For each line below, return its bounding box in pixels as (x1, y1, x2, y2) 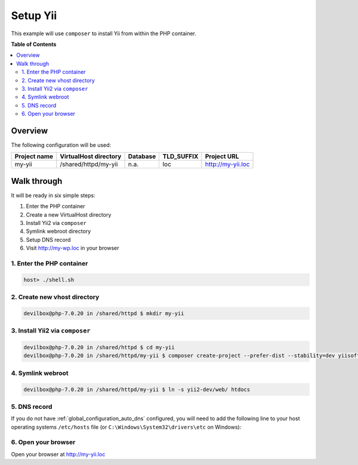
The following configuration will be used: (11, 141, 112, 149)
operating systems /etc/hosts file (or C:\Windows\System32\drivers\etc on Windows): (11, 423, 242, 430)
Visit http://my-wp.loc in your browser (26, 245, 119, 252)
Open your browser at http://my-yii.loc (11, 451, 106, 458)
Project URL (205, 152, 239, 161)
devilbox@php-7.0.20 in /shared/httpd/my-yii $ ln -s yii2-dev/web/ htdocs (23, 386, 251, 393)
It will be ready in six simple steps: (11, 192, 95, 199)
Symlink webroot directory (26, 227, 91, 235)
